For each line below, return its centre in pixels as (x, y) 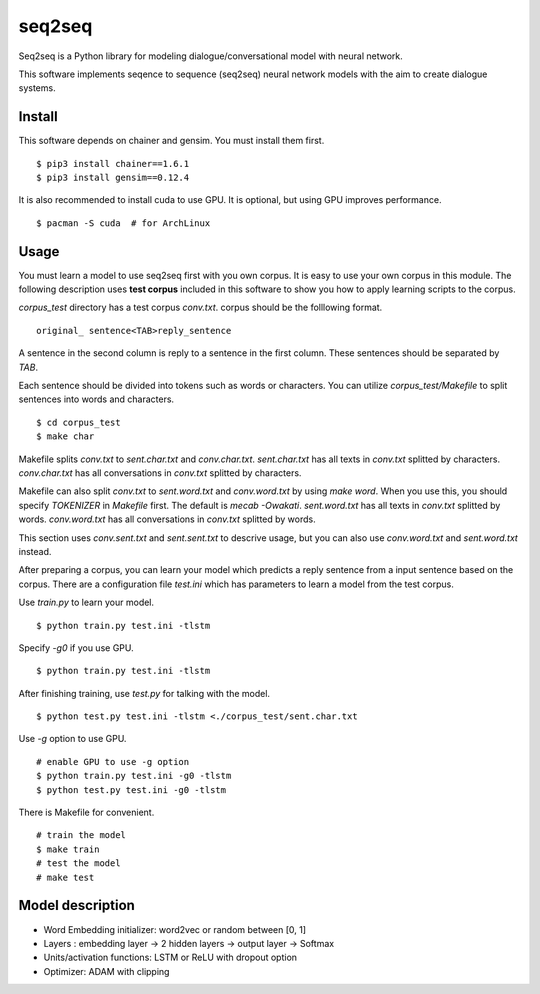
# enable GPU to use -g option (113, 761)
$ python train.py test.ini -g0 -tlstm (134, 776)
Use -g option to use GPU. (72, 739)
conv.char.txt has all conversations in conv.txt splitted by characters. (160, 473)
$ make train (68, 849)
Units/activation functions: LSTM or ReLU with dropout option (170, 957)
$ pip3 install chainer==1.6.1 (113, 163)
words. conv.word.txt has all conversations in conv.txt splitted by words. (167, 519)
